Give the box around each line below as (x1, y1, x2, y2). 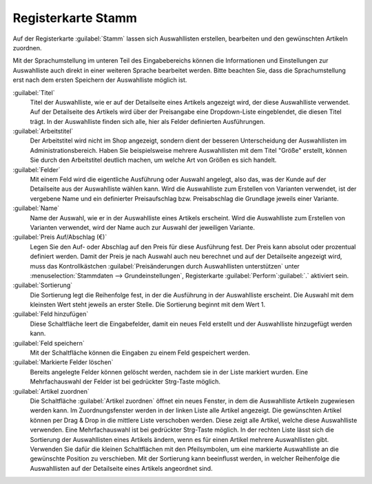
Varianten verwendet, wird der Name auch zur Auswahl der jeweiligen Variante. (30, 223, 255, 231)
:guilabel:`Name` (12, 204, 60, 213)
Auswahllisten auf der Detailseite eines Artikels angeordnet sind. (30, 464, 213, 472)
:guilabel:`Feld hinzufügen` (12, 310, 89, 318)
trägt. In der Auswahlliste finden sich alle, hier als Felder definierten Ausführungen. (30, 117, 265, 125)
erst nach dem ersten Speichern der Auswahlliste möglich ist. (12, 76, 187, 84)
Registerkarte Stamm (12, 10, 138, 25)
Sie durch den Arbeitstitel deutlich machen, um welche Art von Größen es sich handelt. (30, 156, 277, 165)
